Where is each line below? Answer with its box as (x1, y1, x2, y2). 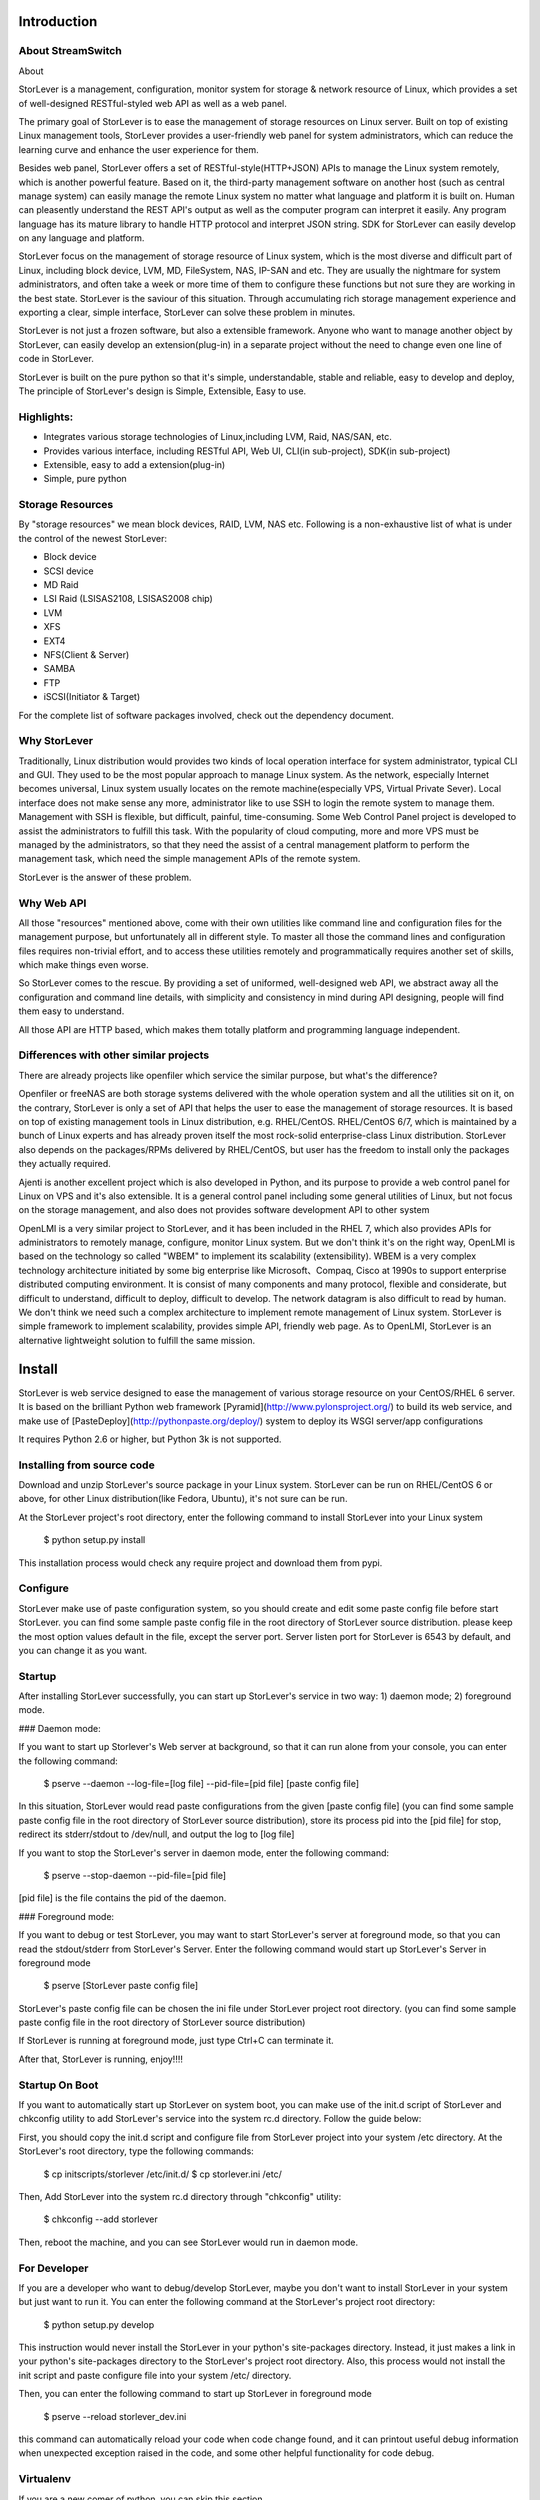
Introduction (18, 13, 98, 30)
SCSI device (43, 565, 94, 577)
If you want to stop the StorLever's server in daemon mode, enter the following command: (18, 1846, 390, 1859)
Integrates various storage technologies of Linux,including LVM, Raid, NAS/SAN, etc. (43, 431, 392, 443)
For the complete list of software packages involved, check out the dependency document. (18, 709, 394, 721)
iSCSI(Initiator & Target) (43, 691, 141, 703)
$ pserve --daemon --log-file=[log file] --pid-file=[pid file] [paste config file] (43, 1778, 360, 1789)
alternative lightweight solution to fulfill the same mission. (18, 1334, 255, 1346)
